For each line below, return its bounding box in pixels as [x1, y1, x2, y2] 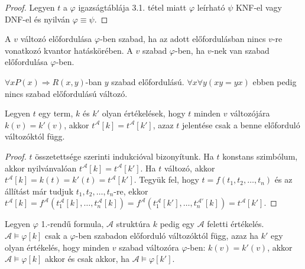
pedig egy [160, 218, 194, 230]
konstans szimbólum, [222, 150, 298, 162]
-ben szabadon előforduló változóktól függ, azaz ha [75, 229, 259, 241]
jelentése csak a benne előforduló [182, 118, 300, 131]
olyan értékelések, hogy [102, 107, 186, 119]
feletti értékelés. [207, 218, 264, 230]
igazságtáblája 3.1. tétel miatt [78, 1, 187, 13]
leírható [197, 1, 225, 13]
